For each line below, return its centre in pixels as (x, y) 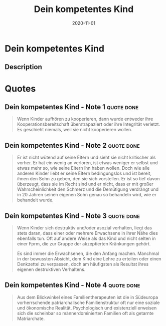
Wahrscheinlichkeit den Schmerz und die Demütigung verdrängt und (88, 189)
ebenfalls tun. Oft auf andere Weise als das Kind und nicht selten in (86, 238)
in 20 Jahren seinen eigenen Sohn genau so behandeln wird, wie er (87, 195)
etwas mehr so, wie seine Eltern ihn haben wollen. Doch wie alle (83, 168)
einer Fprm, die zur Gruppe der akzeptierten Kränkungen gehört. (84, 243)
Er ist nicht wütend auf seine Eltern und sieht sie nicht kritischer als (86, 157)
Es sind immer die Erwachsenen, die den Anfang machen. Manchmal (88, 253)
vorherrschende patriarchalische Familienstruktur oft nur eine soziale (88, 302)
